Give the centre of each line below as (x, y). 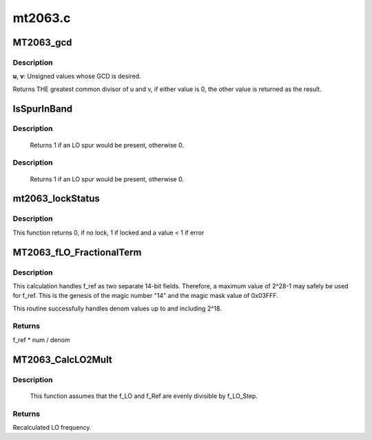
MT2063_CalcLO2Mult (63, 360)
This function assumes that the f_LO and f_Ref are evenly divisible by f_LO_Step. (144, 396)
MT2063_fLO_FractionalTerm (77, 252)
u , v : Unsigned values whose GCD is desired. (77, 77)
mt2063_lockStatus (56, 199)
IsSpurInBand (42, 109)
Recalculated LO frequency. (52, 427)
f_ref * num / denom (41, 340)
